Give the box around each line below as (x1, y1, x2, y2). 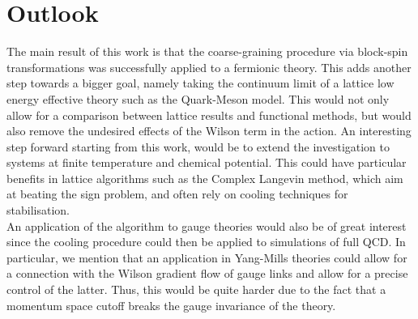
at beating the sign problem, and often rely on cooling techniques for (6, 185, 348, 202)
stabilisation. (6, 202, 70, 219)
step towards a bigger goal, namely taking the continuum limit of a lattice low (6, 74, 395, 91)
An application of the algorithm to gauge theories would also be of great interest (6, 217, 407, 234)
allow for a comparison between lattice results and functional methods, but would (6, 106, 412, 123)
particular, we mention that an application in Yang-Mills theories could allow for (6, 249, 407, 266)
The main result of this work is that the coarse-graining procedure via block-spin (6, 43, 408, 60)
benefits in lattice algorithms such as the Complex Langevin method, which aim (6, 169, 403, 186)
